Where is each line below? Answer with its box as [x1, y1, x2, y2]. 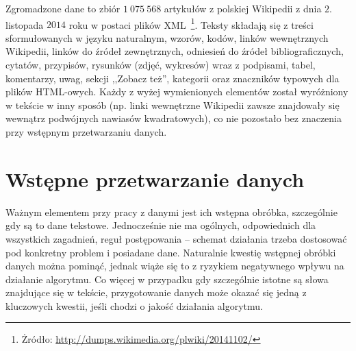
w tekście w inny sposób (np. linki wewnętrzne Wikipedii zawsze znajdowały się [5, 97, 340, 112]
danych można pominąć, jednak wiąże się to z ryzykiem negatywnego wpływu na [5, 258, 344, 273]
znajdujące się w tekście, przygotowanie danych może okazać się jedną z [5, 285, 307, 300]
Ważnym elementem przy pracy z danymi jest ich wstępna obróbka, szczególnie [5, 204, 338, 219]
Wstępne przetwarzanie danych [5, 165, 305, 193]
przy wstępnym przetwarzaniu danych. [5, 125, 167, 138]
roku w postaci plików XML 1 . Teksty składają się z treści [68, 15, 314, 32]
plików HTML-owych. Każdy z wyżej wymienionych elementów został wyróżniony [5, 84, 348, 99]
